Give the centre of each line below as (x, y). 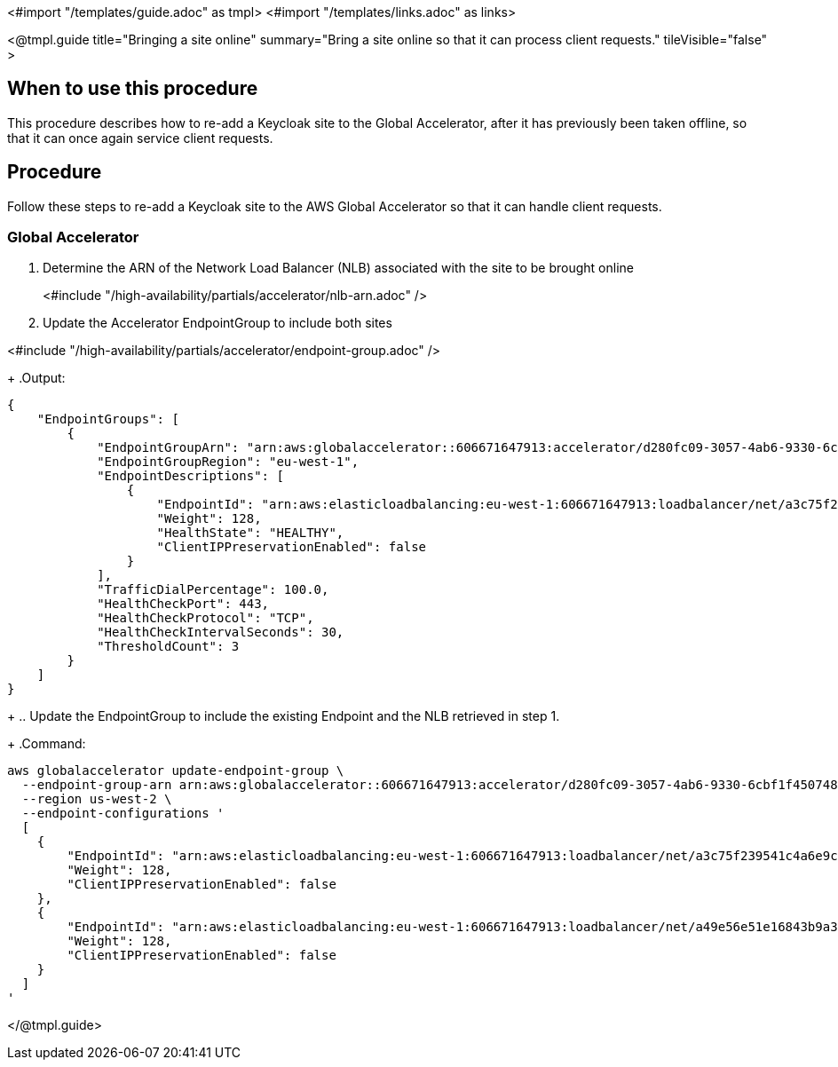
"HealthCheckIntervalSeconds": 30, (221, 632)
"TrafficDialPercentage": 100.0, (213, 590)
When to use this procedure (133, 89)
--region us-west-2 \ (97, 799)
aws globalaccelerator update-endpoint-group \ (176, 771)
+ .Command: (47, 744)
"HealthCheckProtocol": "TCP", (206, 618)
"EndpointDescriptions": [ (190, 476)
